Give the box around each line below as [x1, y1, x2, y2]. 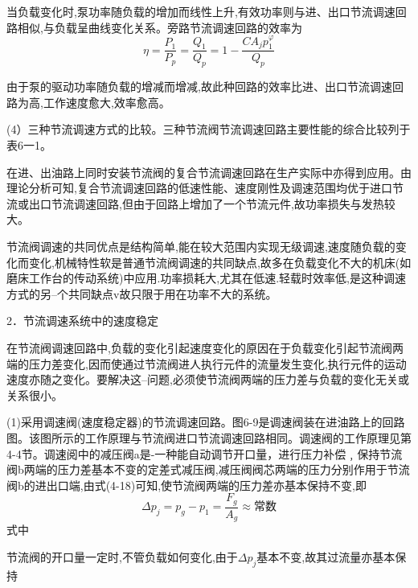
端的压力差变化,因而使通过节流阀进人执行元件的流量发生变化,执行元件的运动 [6, 355, 407, 372]
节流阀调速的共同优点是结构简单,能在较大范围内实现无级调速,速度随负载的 [6, 238, 395, 254]
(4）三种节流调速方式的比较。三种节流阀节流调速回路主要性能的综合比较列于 [6, 121, 411, 138]
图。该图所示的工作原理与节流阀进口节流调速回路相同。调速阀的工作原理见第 [6, 429, 412, 446]
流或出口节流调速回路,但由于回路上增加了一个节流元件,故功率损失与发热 [6, 195, 384, 212]
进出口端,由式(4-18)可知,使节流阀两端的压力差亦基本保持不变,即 [35, 476, 367, 493]
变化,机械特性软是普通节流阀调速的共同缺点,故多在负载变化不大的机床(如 [28, 253, 412, 270]
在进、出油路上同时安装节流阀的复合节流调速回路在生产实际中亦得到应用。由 [6, 163, 412, 180]
